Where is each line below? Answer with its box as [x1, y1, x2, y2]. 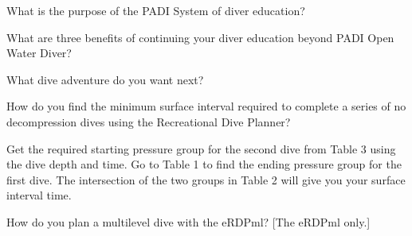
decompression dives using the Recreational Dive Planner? [6, 113, 291, 130]
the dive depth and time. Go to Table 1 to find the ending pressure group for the [6, 156, 402, 172]
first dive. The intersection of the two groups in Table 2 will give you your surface [6, 171, 406, 188]
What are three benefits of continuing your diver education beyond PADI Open [6, 29, 394, 45]
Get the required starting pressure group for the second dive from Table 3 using [6, 140, 396, 157]
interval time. [6, 187, 72, 203]
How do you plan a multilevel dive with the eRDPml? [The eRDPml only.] [6, 213, 371, 230]
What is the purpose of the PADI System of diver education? [6, 2, 305, 18]
